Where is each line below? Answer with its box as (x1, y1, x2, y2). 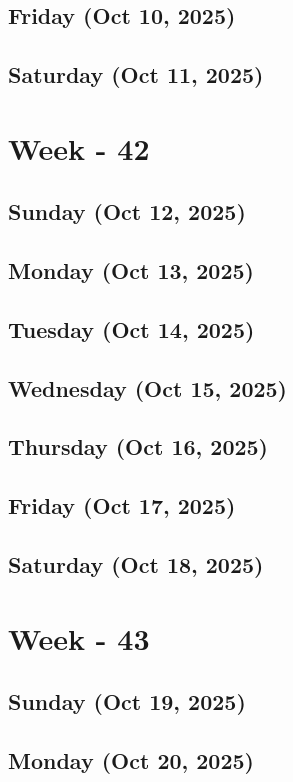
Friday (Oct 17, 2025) (8, 490, 236, 521)
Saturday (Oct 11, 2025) (8, 59, 264, 90)
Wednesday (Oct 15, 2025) (8, 372, 288, 403)
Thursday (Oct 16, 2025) (8, 431, 268, 462)
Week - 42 (8, 127, 150, 168)
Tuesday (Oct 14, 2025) (8, 313, 255, 344)
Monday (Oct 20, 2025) (8, 744, 254, 775)
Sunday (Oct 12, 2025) (8, 196, 246, 227)
